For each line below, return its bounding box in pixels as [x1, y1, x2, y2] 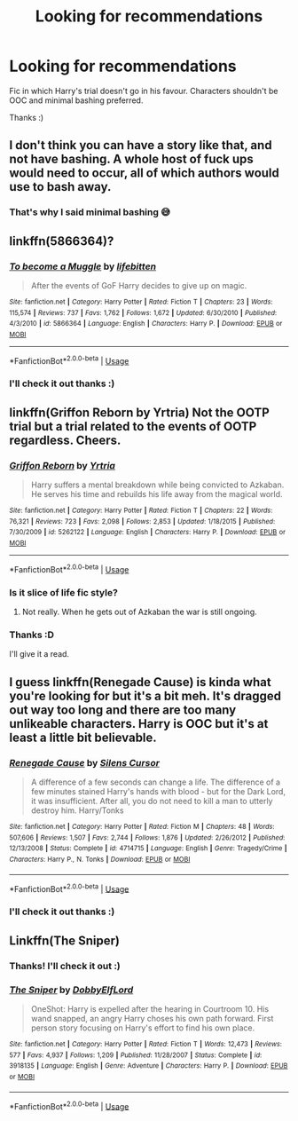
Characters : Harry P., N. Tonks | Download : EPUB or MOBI [9, 855, 191, 864]
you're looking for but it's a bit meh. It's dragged [9, 688, 282, 703]
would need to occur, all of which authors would [9, 166, 279, 181]
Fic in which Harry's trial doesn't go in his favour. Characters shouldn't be [9, 85, 278, 96]
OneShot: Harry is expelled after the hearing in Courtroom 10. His [30, 1003, 269, 1014]
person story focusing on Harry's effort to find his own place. [30, 1022, 255, 1033]
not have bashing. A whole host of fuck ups [9, 152, 255, 167]
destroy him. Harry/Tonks [30, 805, 124, 816]
